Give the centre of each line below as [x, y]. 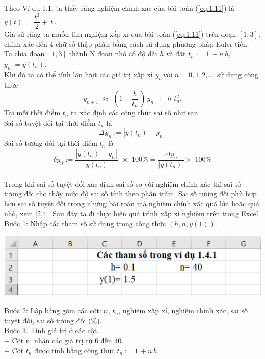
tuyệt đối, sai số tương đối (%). [53, 320]
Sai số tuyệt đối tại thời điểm [50, 122]
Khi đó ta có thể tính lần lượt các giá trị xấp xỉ [78, 74]
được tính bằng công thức [74, 350]
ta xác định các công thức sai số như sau [135, 113]
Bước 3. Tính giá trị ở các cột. [52, 330]
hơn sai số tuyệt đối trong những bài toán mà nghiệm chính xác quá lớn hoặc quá [132, 203]
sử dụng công [237, 74]
